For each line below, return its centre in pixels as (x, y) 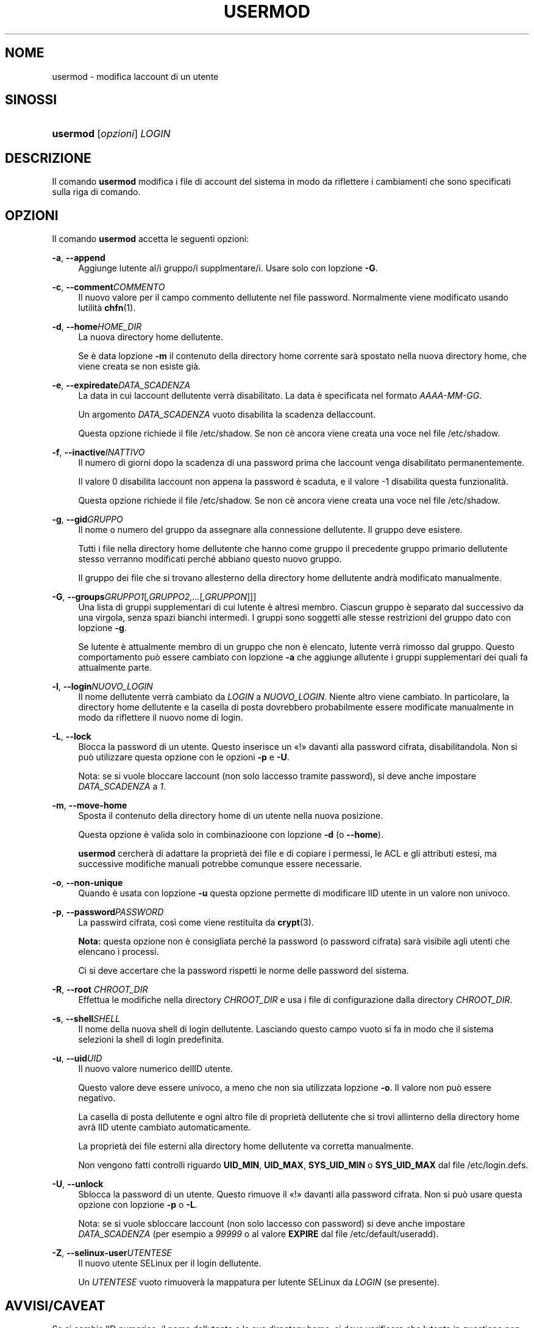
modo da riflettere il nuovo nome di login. (161, 718)
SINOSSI (31, 100)
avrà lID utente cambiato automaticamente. (165, 1127)
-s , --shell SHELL (86, 1019)
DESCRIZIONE (48, 158)
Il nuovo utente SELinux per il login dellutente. (170, 1263)
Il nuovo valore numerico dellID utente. (155, 1069)
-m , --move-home (90, 805)
